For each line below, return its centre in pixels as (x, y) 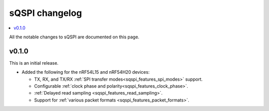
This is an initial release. (34, 63)
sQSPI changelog (46, 13)
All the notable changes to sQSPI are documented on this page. (74, 37)
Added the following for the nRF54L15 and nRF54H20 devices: (86, 72)
